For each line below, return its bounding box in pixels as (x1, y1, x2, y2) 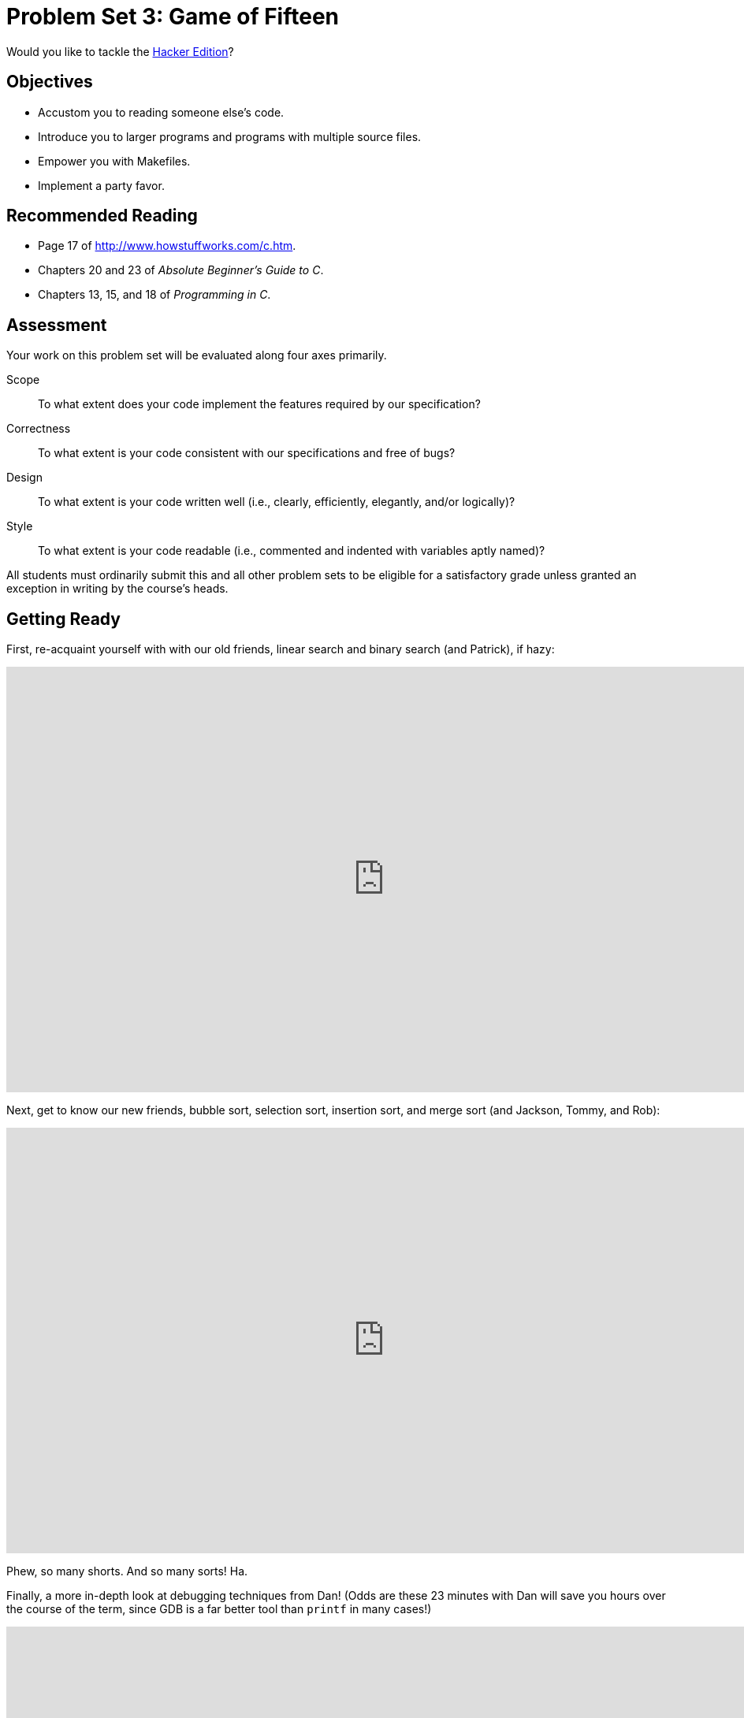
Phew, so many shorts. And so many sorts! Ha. (6, 1564, 248, 1579)
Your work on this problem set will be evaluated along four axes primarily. (6, 348, 387, 363)
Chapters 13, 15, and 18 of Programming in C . (38, 288, 271, 302)
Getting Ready (6, 608, 121, 629)
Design (6, 470, 43, 485)
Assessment (6, 314, 107, 335)
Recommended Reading (6, 206, 198, 226)
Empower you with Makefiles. (38, 154, 191, 168)
